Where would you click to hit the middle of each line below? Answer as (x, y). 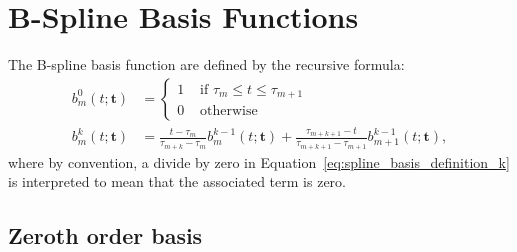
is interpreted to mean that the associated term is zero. (177, 181)
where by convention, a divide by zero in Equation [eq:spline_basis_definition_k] (259, 161)
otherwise (229, 110)
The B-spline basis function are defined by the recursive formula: (206, 64)
